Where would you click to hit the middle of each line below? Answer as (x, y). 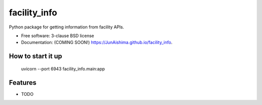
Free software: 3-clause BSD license (57, 36)
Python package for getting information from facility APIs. (67, 27)
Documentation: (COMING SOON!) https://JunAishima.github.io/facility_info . (97, 42)
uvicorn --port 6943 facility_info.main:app (63, 69)
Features (23, 83)
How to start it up (36, 56)
